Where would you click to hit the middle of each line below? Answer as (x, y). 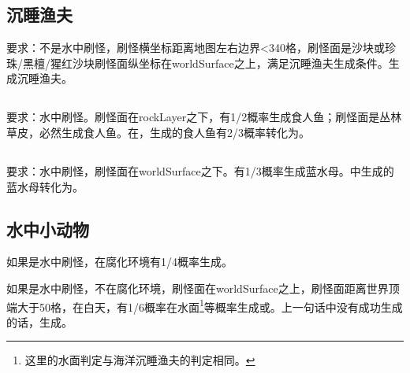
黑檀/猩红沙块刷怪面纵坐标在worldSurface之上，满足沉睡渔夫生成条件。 (205, 63)
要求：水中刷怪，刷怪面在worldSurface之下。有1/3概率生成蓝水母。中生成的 (200, 170)
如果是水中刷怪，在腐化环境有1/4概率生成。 (119, 262)
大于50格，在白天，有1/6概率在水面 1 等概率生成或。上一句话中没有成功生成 (210, 305)
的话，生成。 (39, 321)
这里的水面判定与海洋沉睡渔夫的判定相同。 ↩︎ (140, 360)
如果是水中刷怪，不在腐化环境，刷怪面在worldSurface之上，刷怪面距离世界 (198, 288)
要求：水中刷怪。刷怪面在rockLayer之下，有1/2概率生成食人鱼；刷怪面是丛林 (204, 117)
